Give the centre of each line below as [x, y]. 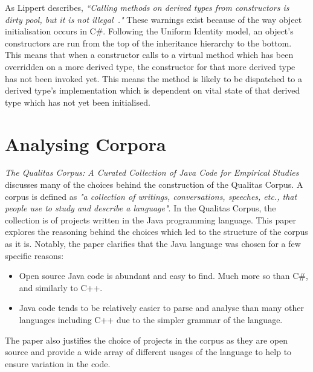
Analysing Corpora [86, 143]
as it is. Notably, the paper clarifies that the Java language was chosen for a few [153, 244]
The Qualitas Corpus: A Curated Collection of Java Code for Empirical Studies [152, 172]
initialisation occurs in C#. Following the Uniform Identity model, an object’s [149, 31]
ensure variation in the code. [58, 363]
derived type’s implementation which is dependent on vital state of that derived [153, 90]
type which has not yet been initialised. [78, 102]
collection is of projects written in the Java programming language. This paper [151, 220]
